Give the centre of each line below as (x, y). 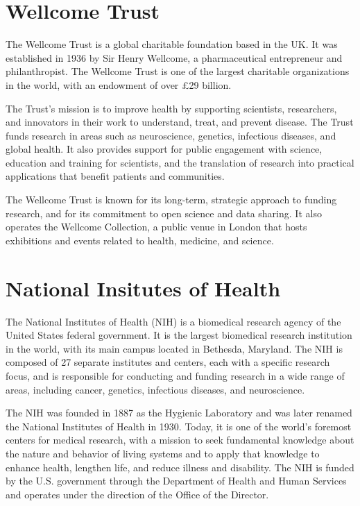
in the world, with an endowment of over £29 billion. (119, 84)
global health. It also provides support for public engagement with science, (164, 149)
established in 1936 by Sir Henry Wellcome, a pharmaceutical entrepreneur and (174, 57)
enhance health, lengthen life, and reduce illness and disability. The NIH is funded (180, 467)
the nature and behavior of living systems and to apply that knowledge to (163, 453)
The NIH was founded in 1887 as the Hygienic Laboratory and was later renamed (179, 413)
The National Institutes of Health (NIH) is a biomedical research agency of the (173, 321)
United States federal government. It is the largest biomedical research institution (179, 335)
